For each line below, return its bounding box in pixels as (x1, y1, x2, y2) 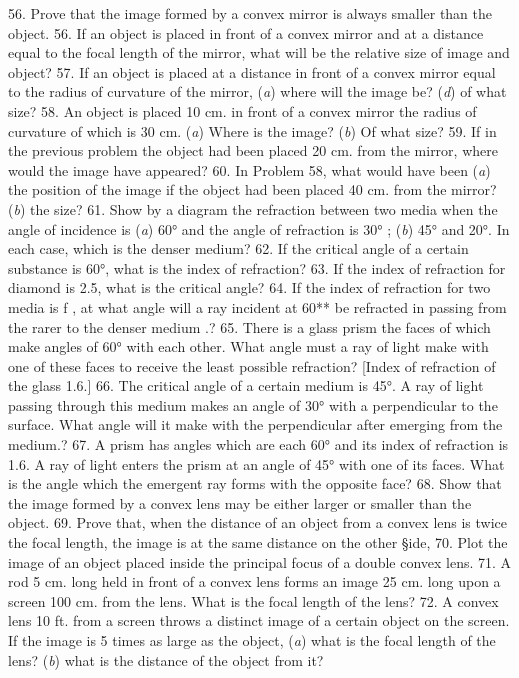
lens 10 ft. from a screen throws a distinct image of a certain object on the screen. (8, 610, 510, 631)
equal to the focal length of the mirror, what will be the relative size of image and (8, 42, 510, 63)
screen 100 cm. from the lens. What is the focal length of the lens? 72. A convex (8, 590, 499, 611)
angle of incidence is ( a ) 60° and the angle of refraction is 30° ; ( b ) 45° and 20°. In (8, 218, 510, 239)
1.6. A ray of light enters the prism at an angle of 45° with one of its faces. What (8, 453, 505, 474)
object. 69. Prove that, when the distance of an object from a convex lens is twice (8, 512, 508, 533)
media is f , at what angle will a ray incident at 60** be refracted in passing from (8, 296, 507, 317)
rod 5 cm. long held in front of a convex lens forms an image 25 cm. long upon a (8, 571, 501, 592)
